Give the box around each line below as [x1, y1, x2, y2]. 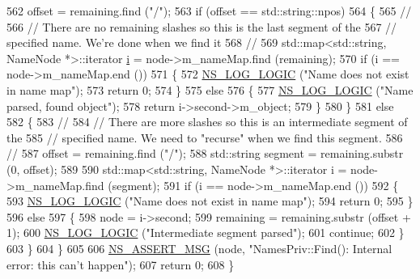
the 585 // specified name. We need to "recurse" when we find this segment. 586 [6, 129, 403, 146]
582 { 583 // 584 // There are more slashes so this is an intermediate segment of [6, 113, 408, 130]
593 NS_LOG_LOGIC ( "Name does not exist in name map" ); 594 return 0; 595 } [6, 192, 414, 209]
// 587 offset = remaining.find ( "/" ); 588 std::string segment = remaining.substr [6, 145, 404, 162]
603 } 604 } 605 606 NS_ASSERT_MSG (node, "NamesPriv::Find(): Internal [6, 239, 392, 256]
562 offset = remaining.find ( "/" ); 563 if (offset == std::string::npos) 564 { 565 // [6, 2, 412, 19]
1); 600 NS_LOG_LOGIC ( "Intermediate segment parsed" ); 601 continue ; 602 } [6, 224, 405, 241]
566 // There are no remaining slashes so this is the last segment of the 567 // [6, 18, 397, 35]
